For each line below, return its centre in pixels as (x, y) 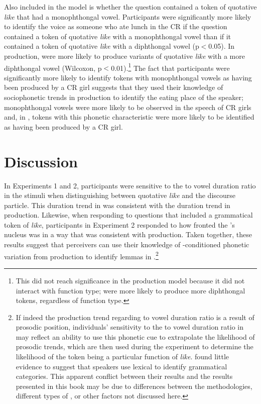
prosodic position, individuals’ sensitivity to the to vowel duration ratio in (130, 327)
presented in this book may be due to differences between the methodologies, (134, 386)
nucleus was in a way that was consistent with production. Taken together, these (128, 234)
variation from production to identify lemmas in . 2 (81, 255)
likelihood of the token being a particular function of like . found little (122, 357)
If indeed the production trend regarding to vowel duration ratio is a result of (135, 317)
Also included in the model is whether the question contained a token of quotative (130, 7)
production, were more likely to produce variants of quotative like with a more (124, 56)
